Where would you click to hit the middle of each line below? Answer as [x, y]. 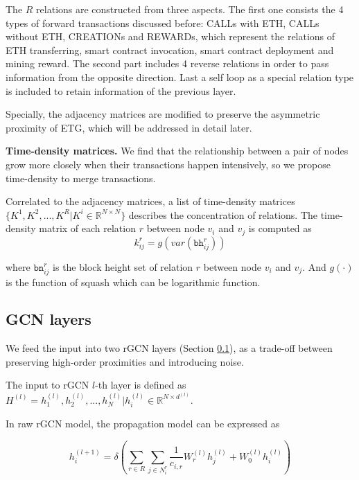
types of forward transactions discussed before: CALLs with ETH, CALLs [163, 23]
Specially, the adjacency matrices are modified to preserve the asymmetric [163, 114]
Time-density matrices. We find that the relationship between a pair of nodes [177, 151]
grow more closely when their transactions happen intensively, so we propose [168, 164]
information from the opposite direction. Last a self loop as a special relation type [180, 77]
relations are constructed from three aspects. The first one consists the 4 [190, 9]
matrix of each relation [87, 228]
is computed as [280, 228]
